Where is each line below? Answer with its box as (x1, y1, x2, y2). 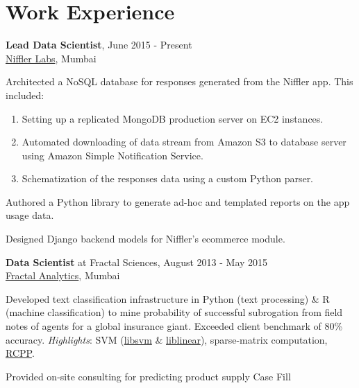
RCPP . (6, 346, 35, 360)
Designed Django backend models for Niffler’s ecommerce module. (6, 231, 285, 246)
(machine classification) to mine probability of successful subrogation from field (6, 305, 343, 319)
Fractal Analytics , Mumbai (6, 268, 120, 283)
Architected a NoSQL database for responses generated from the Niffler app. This (6, 74, 353, 89)
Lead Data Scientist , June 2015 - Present (6, 37, 192, 52)
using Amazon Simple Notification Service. (22, 148, 203, 162)
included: (6, 87, 44, 102)
